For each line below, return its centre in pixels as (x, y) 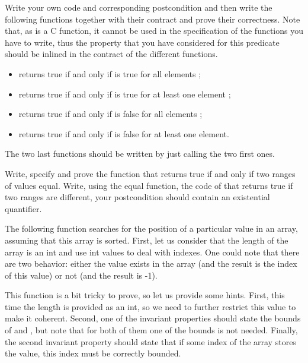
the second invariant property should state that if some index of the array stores (150, 341)
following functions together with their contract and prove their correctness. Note (153, 19)
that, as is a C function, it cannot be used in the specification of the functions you (154, 31)
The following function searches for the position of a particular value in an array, (151, 228)
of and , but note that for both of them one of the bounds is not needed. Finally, (151, 330)
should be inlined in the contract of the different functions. (111, 54)
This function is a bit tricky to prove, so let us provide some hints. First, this (145, 295)
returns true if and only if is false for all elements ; (110, 114)
